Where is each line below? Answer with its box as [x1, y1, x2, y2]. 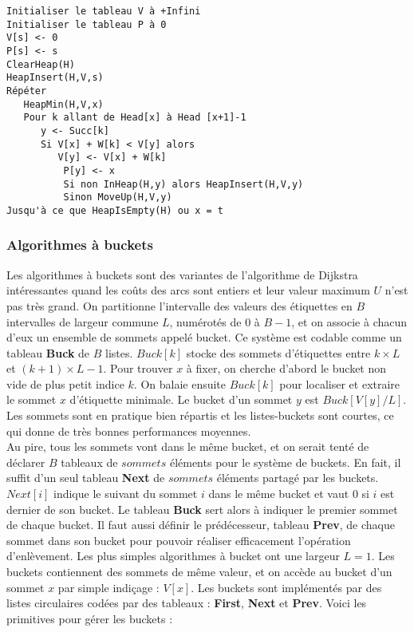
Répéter [6, 85, 47, 97]
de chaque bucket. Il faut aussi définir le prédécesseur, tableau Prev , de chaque [6, 516, 395, 533]
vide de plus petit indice [6, 375, 124, 392]
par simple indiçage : [57, 579, 160, 595]
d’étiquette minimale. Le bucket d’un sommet [69, 391, 293, 408]
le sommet [6, 391, 57, 408]
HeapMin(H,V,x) [23, 98, 104, 110]
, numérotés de [169, 313, 242, 330]
